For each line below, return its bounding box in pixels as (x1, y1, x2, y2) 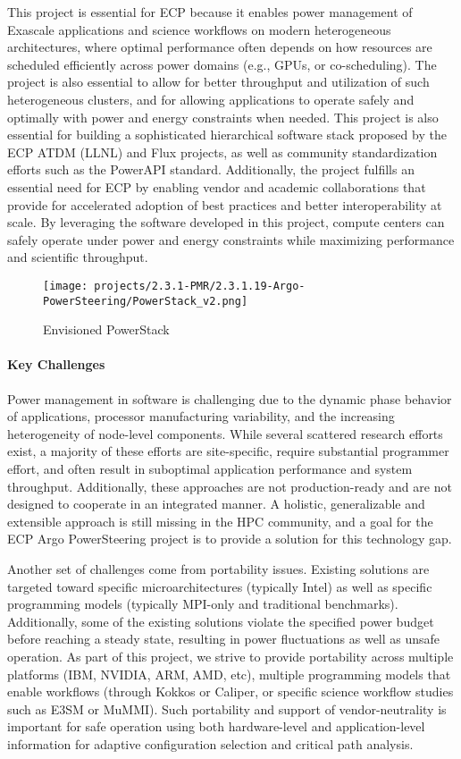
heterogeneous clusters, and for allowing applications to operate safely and (7, 89, 415, 108)
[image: (43, 279, 88, 292)
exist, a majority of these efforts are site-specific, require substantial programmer (7, 442, 449, 460)
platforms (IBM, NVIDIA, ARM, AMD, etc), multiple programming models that (7, 664, 451, 683)
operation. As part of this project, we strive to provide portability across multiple (7, 646, 454, 665)
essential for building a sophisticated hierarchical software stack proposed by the (7, 125, 447, 144)
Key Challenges (7, 355, 105, 374)
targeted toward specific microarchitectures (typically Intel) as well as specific (7, 577, 432, 595)
